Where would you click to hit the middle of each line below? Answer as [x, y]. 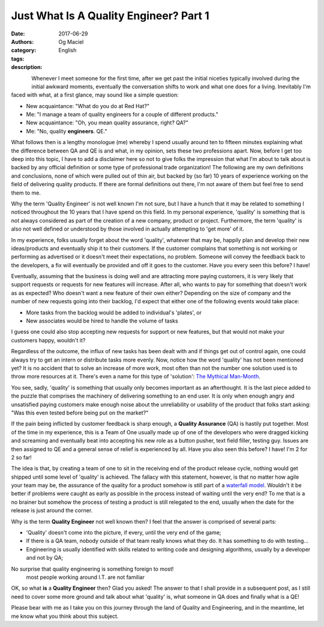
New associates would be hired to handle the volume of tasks [102, 321]
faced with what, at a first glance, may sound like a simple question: [95, 95]
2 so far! [22, 457]
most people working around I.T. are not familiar [85, 577]
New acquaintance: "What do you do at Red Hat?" [88, 106]
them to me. [26, 193]
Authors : [22, 41]
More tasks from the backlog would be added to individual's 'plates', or [114, 312]
